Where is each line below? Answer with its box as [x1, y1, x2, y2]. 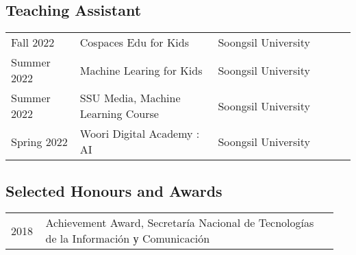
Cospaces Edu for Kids [79, 34, 189, 51]
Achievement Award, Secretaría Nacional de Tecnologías [45, 215, 314, 231]
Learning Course [79, 106, 159, 122]
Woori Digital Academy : [79, 125, 200, 142]
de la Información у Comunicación [45, 230, 210, 247]
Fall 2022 [11, 34, 55, 51]
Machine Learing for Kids [79, 62, 203, 78]
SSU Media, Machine [79, 90, 181, 106]
